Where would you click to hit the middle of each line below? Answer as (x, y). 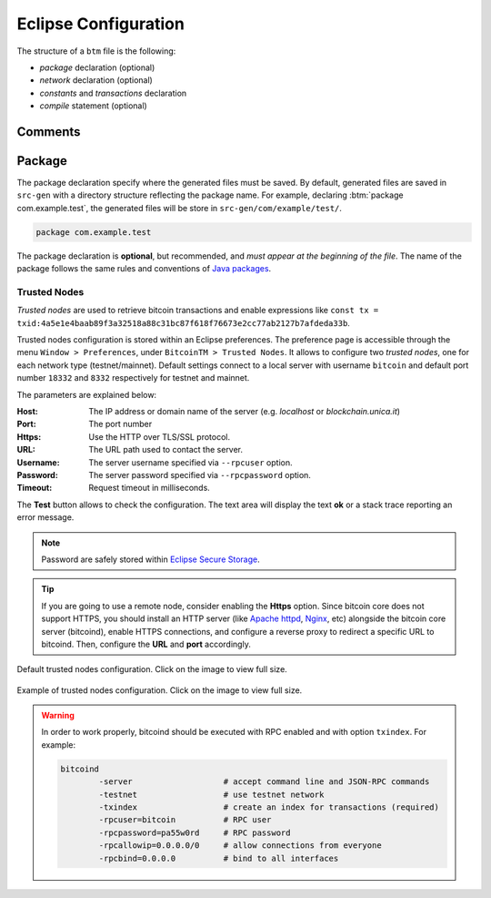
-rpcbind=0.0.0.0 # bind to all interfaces (219, 858)
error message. (45, 517)
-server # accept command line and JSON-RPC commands (264, 782)
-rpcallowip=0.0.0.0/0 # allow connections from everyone (240, 846)
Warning (58, 716)
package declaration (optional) (97, 67)
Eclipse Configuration (101, 24)
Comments (49, 132)
